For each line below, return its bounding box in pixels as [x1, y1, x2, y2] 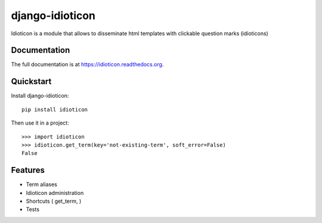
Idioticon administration [26, 189, 84, 196]
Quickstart [11, 76, 52, 86]
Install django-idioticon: [11, 92, 69, 100]
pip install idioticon [21, 106, 88, 113]
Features [11, 165, 45, 175]
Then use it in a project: [11, 119, 69, 126]
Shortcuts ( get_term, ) [26, 197, 82, 205]
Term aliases [26, 181, 58, 188]
